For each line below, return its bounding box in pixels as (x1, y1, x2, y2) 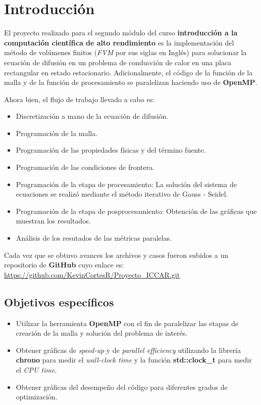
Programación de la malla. (16, 127, 98, 138)
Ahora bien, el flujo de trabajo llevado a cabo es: (4, 94, 155, 104)
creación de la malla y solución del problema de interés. (16, 328, 188, 338)
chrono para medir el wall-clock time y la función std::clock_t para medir (16, 354, 252, 365)
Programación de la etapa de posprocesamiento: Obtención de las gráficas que (16, 205, 257, 216)
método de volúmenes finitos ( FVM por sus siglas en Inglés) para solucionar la (4, 47, 247, 58)
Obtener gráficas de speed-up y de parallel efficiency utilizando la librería (16, 344, 241, 355)
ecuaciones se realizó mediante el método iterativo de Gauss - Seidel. (16, 189, 228, 199)
